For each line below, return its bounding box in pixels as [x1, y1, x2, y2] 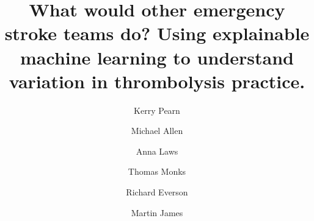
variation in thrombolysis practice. [9, 68, 305, 93]
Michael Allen [131, 124, 183, 137]
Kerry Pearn [134, 103, 180, 116]
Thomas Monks [128, 165, 186, 178]
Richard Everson [126, 186, 188, 198]
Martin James [131, 206, 183, 219]
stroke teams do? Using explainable [4, 21, 310, 46]
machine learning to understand [20, 44, 294, 69]
